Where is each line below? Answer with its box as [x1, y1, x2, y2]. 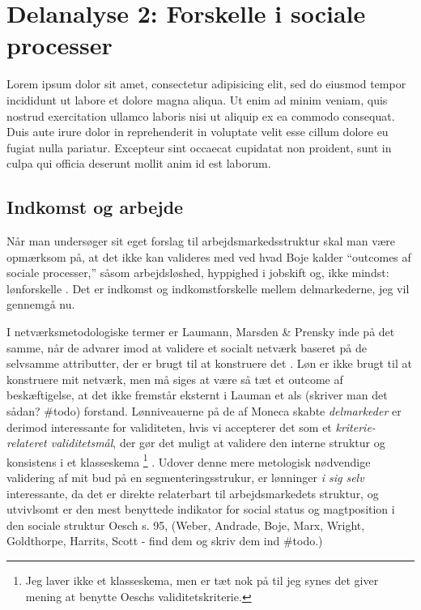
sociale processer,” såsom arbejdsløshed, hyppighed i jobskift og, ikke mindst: [6, 264, 389, 281]
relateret [6, 434, 47, 451]
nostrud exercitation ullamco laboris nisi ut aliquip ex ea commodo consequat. [6, 107, 395, 124]
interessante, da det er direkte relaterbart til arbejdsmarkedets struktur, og [6, 484, 379, 501]
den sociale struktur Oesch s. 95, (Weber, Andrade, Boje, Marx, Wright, [6, 516, 365, 533]
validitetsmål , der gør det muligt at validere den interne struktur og [50, 434, 385, 451]
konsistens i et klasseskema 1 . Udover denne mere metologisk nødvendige [6, 450, 371, 470]
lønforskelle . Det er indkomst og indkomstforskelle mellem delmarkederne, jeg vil [6, 279, 410, 296]
